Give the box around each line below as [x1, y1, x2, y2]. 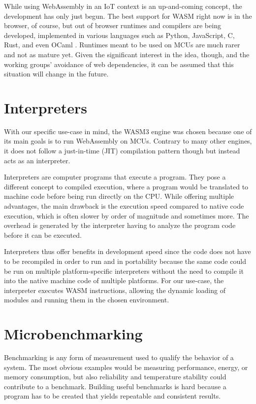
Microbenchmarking [4, 324, 143, 344]
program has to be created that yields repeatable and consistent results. [4, 391, 221, 401]
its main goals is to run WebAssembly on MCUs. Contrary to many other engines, [4, 136, 252, 146]
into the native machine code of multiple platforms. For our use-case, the [4, 275, 224, 286]
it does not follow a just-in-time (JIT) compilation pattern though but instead [4, 146, 240, 156]
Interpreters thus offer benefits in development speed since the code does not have [4, 246, 251, 257]
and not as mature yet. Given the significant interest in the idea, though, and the [4, 49, 250, 59]
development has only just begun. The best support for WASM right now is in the [4, 10, 252, 21]
